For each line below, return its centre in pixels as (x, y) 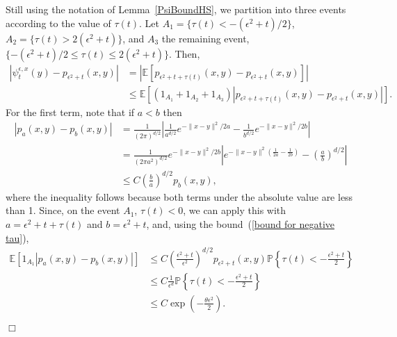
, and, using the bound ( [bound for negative (241, 223)
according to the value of (58, 23)
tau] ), (17, 237)
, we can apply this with (235, 210)
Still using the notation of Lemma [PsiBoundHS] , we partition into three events (176, 9)
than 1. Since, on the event (63, 210)
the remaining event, (205, 38)
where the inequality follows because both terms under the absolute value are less (179, 196)
